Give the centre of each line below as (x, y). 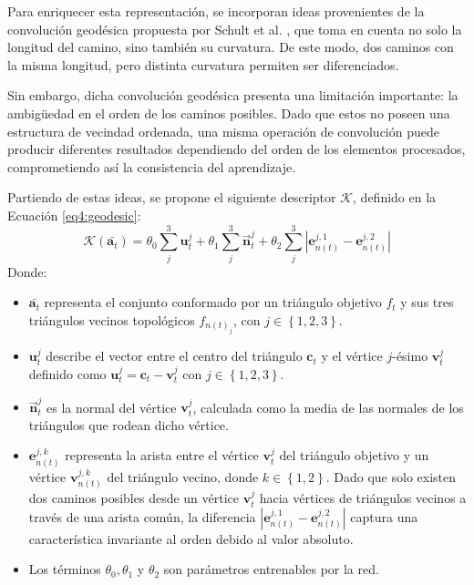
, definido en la (395, 197)
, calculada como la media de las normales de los (328, 407)
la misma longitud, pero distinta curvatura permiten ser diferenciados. (203, 64)
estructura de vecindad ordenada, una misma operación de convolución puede (223, 131)
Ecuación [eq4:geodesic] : (74, 215)
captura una (384, 516)
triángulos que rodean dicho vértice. (129, 424)
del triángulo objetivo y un (354, 455)
